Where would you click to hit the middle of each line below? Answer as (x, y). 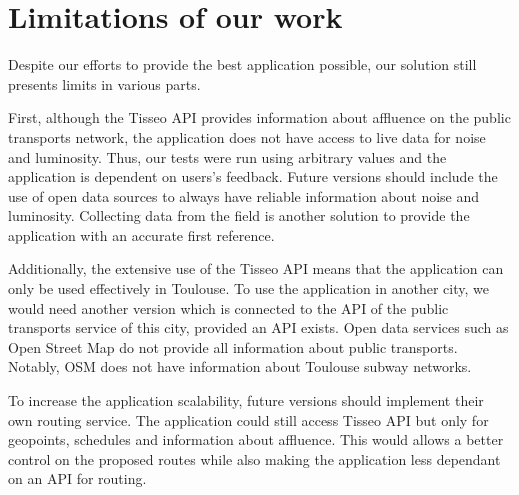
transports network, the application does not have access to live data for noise (247, 136)
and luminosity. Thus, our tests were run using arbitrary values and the (227, 156)
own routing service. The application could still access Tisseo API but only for (248, 419)
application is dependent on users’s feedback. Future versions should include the (253, 176)
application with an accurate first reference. (141, 234)
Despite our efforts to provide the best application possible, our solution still (242, 64)
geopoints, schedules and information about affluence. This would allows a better (256, 439)
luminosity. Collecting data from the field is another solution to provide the (239, 215)
